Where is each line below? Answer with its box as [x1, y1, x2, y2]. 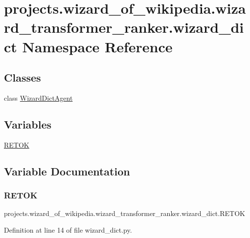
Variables [4, 116, 52, 131]
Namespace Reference [22, 36, 173, 56]
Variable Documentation [4, 163, 130, 178]
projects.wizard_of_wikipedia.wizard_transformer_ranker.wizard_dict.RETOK [4, 208, 245, 218]
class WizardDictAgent [4, 92, 73, 103]
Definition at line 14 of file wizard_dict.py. [4, 224, 132, 235]
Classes [4, 70, 41, 85]
